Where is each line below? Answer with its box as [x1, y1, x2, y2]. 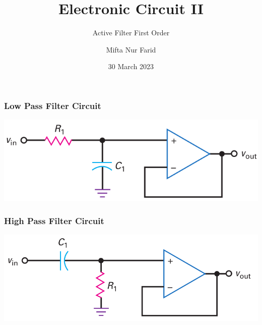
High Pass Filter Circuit [4, 214, 104, 227]
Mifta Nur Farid [106, 44, 156, 55]
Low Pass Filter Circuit [4, 99, 101, 112]
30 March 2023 [108, 61, 154, 72]
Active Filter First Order [92, 27, 170, 38]
